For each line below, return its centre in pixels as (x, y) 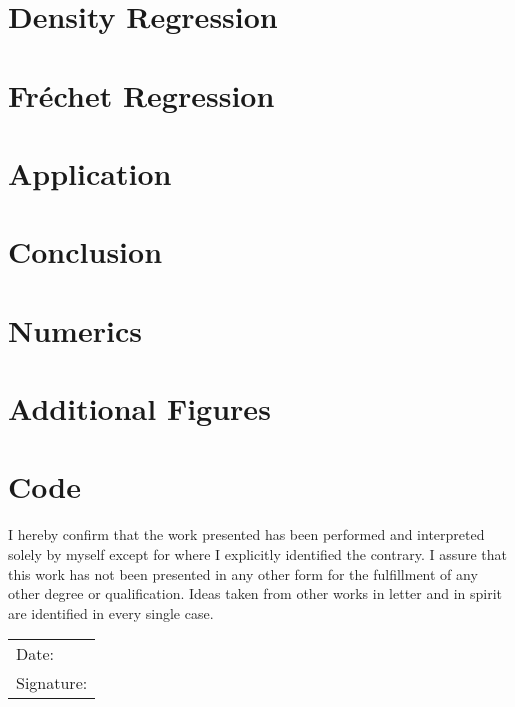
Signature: (52, 683)
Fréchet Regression (141, 94)
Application (90, 172)
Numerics (75, 329)
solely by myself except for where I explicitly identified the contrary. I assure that (258, 553)
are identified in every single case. (111, 612)
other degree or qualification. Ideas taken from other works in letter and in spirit (255, 593)
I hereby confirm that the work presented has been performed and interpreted (246, 534)
